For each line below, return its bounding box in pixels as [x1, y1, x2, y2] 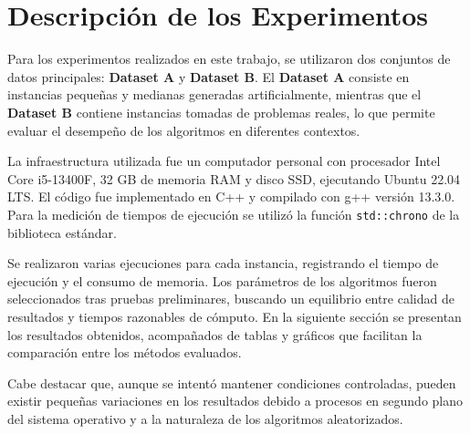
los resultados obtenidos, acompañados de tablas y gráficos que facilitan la [7, 325, 423, 344]
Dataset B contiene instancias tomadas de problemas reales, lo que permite [7, 102, 435, 121]
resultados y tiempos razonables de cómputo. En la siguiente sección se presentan [7, 306, 462, 325]
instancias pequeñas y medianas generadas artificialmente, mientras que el [7, 85, 422, 104]
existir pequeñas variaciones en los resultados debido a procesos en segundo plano [7, 391, 463, 410]
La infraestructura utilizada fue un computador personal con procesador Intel [7, 151, 441, 170]
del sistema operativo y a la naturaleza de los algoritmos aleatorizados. [7, 408, 403, 428]
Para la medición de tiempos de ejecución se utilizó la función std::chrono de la [7, 204, 460, 223]
